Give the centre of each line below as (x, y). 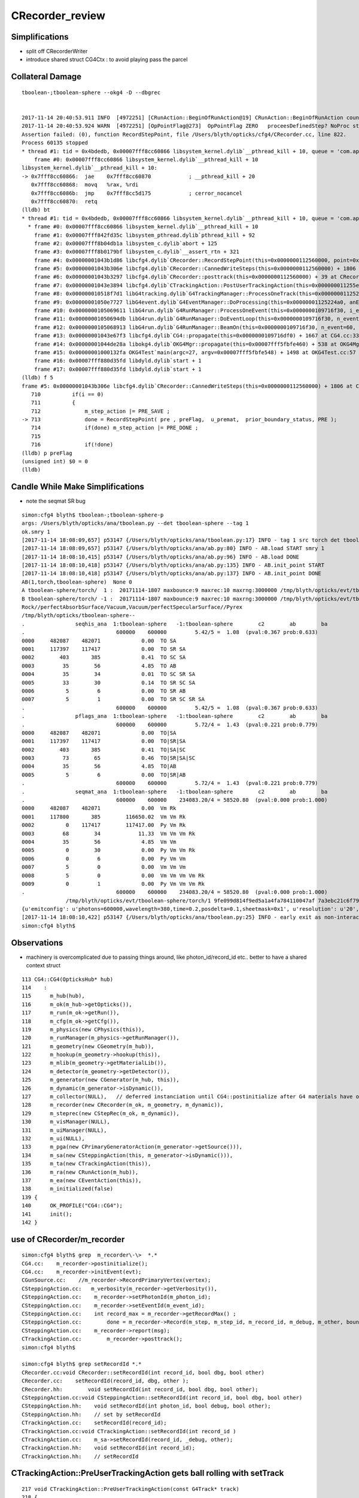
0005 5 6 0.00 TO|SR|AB (104, 775)
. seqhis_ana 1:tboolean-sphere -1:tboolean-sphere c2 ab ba (175, 624)
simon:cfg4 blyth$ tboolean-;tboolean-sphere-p (93, 515)
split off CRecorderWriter (57, 52)
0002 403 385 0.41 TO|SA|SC (104, 750)
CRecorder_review (58, 16)
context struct (43, 965)
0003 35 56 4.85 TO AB (99, 666)
